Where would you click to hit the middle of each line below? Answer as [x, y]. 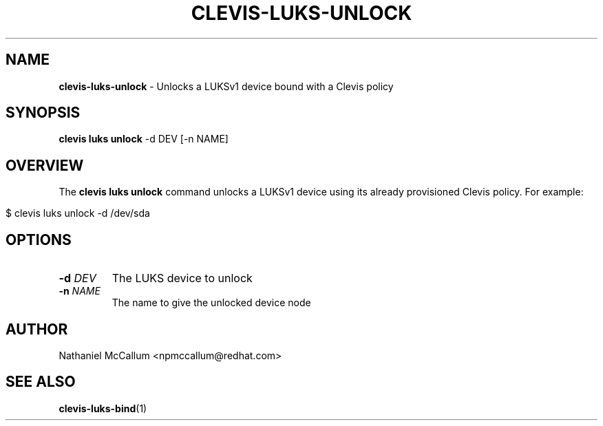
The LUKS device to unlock [182, 278]
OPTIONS [39, 239]
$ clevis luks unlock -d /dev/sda [78, 213]
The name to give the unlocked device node [211, 303]
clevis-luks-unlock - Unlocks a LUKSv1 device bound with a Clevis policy [226, 86]
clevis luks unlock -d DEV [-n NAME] [144, 139]
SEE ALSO [41, 382]
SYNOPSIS [43, 113]
